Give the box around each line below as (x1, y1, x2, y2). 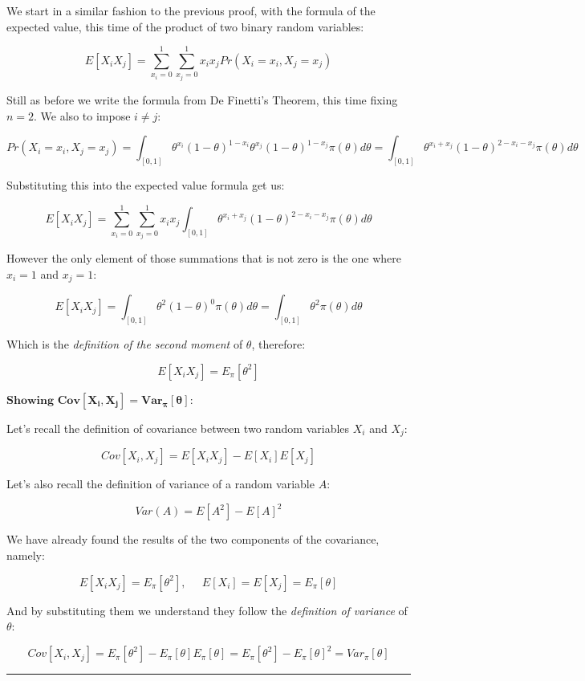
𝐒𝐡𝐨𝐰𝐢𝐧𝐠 (6, 394, 55, 406)
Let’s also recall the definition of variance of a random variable (6, 475, 315, 492)
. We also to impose (34, 107, 131, 124)
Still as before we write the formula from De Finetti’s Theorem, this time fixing (6, 91, 398, 108)
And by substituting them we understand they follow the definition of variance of (6, 601, 408, 618)
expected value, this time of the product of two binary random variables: (6, 18, 364, 35)
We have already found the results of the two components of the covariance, (6, 531, 380, 548)
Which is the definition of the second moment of (6, 336, 243, 353)
